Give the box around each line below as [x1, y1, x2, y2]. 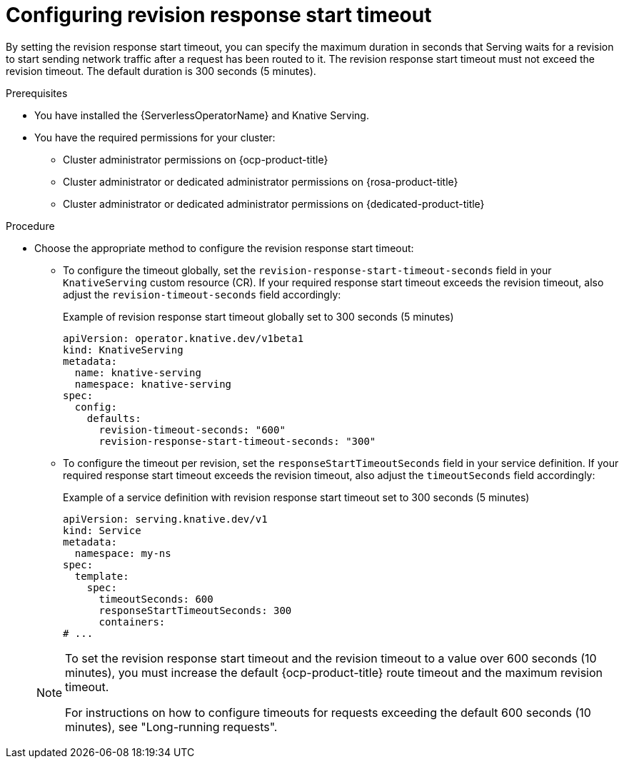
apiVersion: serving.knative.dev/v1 [63, 513, 268, 525]
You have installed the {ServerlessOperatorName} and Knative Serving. [34, 109, 369, 121]
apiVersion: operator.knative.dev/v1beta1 [63, 332, 304, 344]
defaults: [86, 412, 141, 424]
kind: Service [63, 524, 141, 536]
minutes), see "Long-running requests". [65, 719, 278, 734]
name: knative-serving [74, 366, 201, 378]
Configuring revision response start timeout [6, 3, 432, 27]
